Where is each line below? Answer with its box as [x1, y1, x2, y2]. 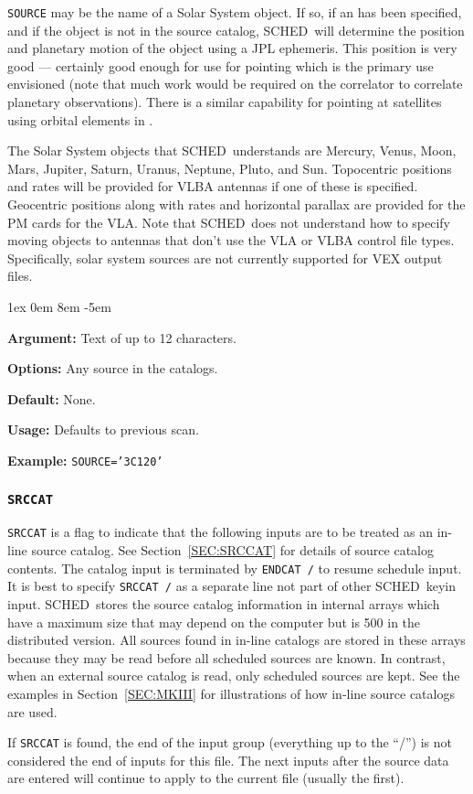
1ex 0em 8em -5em [7, 296, 111, 316]
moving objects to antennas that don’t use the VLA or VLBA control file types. [7, 231, 455, 250]
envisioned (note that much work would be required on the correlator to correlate [7, 74, 463, 93]
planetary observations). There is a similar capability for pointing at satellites [7, 92, 442, 112]
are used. [7, 702, 58, 721]
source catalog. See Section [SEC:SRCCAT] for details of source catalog [31, 541, 435, 560]
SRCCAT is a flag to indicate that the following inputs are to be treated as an [7, 522, 433, 542]
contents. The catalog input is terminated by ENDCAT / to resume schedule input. [7, 558, 462, 577]
